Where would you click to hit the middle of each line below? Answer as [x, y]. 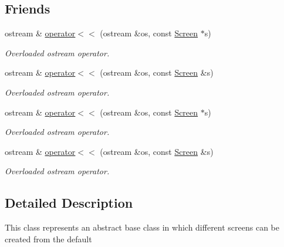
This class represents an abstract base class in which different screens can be [142, 227]
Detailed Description [69, 203]
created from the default [48, 238]
